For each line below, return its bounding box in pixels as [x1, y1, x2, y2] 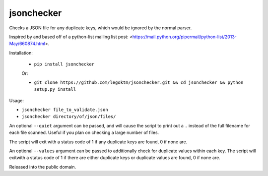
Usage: [9, 97, 24, 104]
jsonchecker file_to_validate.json [21, 107, 109, 113]
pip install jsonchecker [34, 61, 94, 67]
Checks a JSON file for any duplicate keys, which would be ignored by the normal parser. [9, 25, 192, 31]
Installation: [9, 50, 33, 56]
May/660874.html [9, 41, 46, 47]
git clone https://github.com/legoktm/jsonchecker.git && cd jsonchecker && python [34, 79, 244, 85]
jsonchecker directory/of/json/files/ [21, 114, 116, 119]
